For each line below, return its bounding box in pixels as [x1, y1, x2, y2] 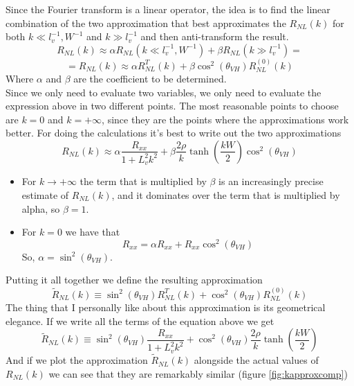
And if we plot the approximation [6, 353, 148, 367]
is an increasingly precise [218, 174, 324, 188]
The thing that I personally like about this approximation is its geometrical [6, 300, 326, 315]
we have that [65, 225, 120, 239]
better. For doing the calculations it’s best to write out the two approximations [6, 125, 342, 140]
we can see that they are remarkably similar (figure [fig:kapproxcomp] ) [48, 366, 348, 380]
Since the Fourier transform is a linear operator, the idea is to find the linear [6, 2, 330, 16]
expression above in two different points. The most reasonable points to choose [6, 98, 339, 113]
